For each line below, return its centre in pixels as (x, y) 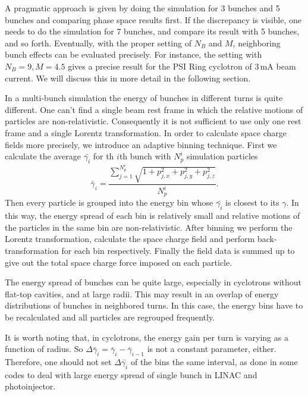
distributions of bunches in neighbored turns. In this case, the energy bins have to (154, 305)
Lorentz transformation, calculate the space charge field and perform (130, 239)
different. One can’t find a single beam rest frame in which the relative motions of (154, 109)
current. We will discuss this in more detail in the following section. (128, 78)
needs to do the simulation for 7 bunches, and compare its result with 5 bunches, (152, 31)
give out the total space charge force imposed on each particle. (119, 262)
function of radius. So (44, 349)
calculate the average (43, 156)
